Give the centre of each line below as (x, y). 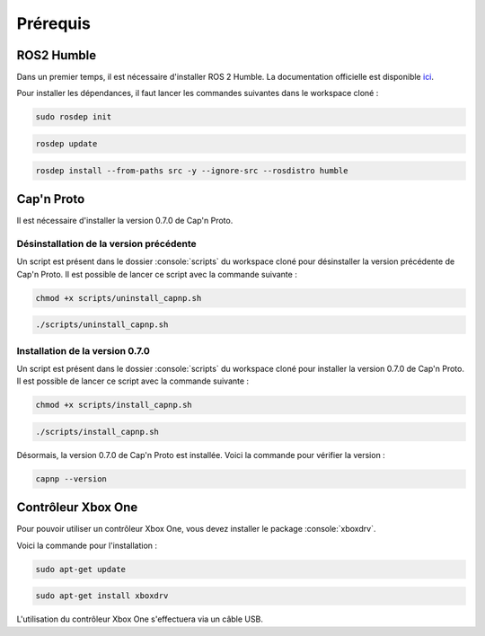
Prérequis (54, 23)
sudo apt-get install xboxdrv (102, 596)
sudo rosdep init (74, 117)
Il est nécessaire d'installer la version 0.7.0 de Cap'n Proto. (125, 221)
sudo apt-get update (80, 569)
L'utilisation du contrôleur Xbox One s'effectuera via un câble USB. (140, 619)
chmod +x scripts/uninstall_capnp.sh (119, 298)
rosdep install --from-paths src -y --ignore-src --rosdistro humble (192, 170)
